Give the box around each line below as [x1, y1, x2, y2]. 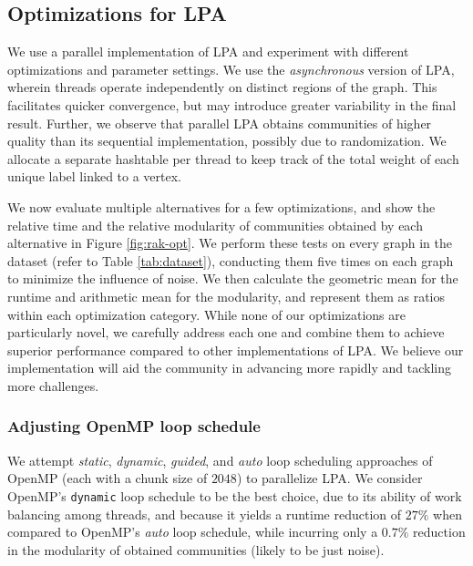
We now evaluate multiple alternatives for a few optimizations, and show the [7, 197, 436, 216]
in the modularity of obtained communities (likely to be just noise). [7, 540, 385, 559]
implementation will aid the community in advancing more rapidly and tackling [7, 358, 452, 377]
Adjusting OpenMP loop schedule [7, 415, 261, 437]
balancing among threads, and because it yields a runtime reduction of [7, 504, 402, 523]
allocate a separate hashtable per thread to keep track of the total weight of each [7, 149, 459, 168]
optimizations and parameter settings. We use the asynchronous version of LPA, [7, 59, 455, 78]
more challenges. [7, 376, 99, 395]
